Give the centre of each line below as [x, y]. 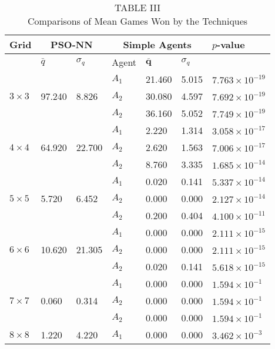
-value [231, 44]
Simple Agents [157, 44]
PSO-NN [72, 44]
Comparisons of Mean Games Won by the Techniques [137, 21]
